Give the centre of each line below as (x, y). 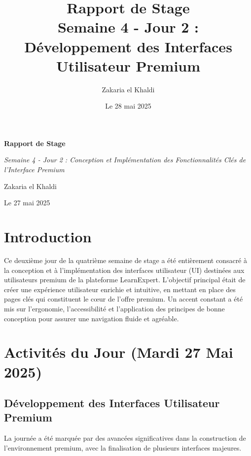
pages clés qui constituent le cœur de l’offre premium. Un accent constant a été (124, 299)
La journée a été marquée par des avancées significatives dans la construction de (125, 438)
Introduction (48, 237)
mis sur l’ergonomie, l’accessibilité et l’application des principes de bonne (114, 308)
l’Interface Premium (34, 170)
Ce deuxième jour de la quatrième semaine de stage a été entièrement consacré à (125, 260)
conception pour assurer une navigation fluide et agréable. (91, 318)
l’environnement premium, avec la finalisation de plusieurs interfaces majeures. (123, 447)
